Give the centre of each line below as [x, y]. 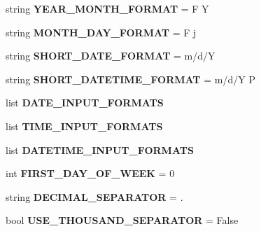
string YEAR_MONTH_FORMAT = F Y [107, 8]
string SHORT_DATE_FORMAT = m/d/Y [111, 56]
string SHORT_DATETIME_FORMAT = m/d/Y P [130, 79]
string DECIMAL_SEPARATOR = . [94, 196]
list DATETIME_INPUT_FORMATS [100, 149]
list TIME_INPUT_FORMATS [84, 126]
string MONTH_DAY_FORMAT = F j [101, 32]
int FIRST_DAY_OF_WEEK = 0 [90, 173]
